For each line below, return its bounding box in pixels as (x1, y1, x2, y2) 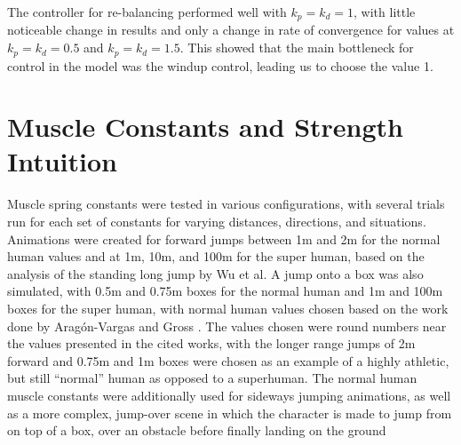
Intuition (7, 143, 117, 179)
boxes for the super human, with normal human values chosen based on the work (7, 298, 449, 317)
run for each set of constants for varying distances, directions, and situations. (7, 212, 426, 230)
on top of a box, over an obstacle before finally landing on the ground (7, 421, 386, 440)
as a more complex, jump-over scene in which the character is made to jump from (7, 403, 452, 422)
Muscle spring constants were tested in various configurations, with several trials (7, 195, 445, 213)
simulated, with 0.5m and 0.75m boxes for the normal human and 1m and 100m (7, 282, 443, 300)
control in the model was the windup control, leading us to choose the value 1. (7, 56, 433, 75)
